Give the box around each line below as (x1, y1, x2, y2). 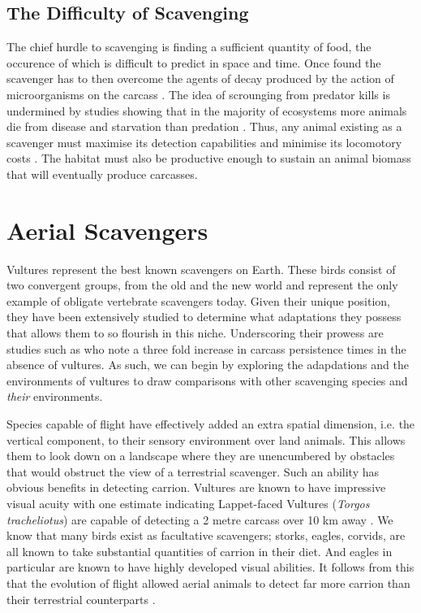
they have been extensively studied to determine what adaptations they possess (6, 308, 402, 325)
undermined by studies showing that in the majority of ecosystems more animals (6, 102, 407, 119)
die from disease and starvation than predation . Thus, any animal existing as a (6, 118, 402, 135)
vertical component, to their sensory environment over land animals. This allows (6, 431, 406, 448)
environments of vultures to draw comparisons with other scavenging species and (6, 372, 408, 389)
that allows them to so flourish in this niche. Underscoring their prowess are (6, 324, 384, 341)
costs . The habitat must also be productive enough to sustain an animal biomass (6, 150, 411, 167)
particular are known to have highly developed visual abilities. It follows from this (6, 559, 415, 576)
